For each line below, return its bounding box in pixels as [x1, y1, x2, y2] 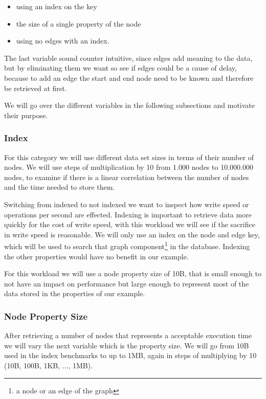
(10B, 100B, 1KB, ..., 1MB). [4, 360, 93, 370]
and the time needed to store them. [4, 182, 115, 192]
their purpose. [4, 109, 48, 120]
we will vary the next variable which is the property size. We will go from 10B [4, 340, 249, 350]
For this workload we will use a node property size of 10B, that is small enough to [4, 268, 261, 279]
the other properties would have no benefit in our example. [4, 251, 189, 261]
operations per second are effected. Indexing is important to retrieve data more [4, 209, 252, 219]
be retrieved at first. [4, 82, 67, 93]
